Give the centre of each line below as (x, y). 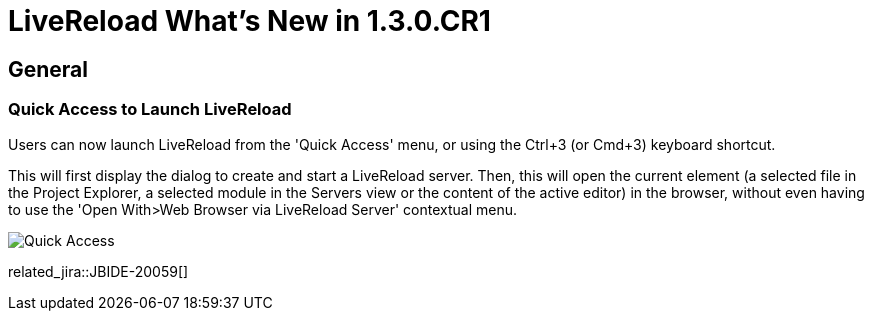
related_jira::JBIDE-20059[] (98, 271)
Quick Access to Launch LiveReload (150, 109)
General (48, 69)
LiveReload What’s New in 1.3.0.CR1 (249, 21)
